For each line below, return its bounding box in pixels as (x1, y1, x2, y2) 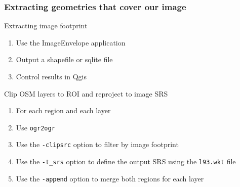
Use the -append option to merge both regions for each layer (16, 173, 204, 183)
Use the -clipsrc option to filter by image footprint (16, 139, 179, 150)
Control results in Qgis (16, 71, 87, 81)
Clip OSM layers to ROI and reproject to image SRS (4, 88, 168, 99)
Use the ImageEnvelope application (16, 37, 126, 48)
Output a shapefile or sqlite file (16, 54, 113, 65)
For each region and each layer (16, 105, 111, 116)
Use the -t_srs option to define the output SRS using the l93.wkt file (16, 156, 236, 167)
